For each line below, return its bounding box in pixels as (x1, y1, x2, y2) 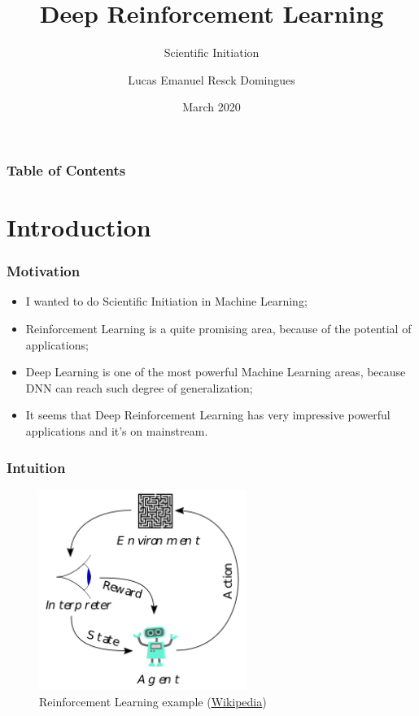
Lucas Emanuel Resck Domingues (128, 71, 295, 88)
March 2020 (182, 98, 241, 115)
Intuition (7, 457, 66, 477)
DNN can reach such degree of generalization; (25, 379, 253, 396)
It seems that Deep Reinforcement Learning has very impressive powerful (25, 406, 391, 423)
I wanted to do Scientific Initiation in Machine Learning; (25, 293, 308, 310)
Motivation (7, 261, 81, 281)
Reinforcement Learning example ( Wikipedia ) (39, 692, 267, 709)
